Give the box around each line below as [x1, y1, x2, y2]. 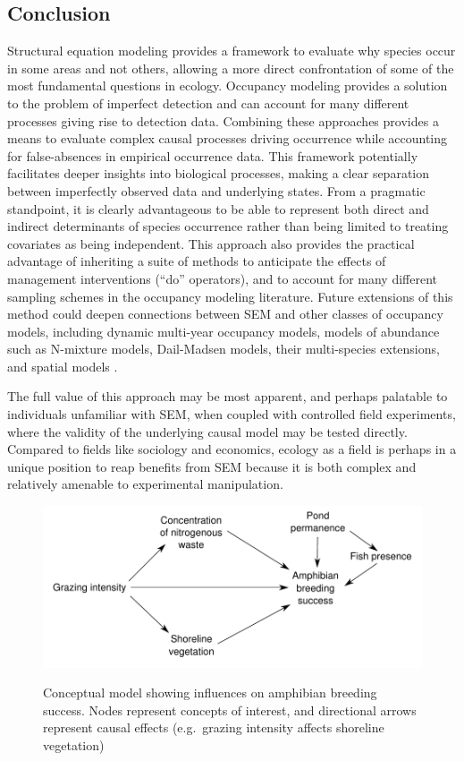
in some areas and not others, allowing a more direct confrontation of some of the [7, 58, 454, 77]
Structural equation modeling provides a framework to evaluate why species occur [7, 41, 456, 60]
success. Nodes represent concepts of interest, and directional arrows [43, 700, 417, 719]
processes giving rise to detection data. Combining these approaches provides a [7, 111, 439, 130]
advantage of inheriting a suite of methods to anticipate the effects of [7, 252, 386, 270]
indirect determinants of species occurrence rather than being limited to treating [7, 217, 449, 235]
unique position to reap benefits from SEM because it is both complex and [7, 457, 417, 475]
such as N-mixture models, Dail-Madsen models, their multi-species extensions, [7, 339, 440, 358]
